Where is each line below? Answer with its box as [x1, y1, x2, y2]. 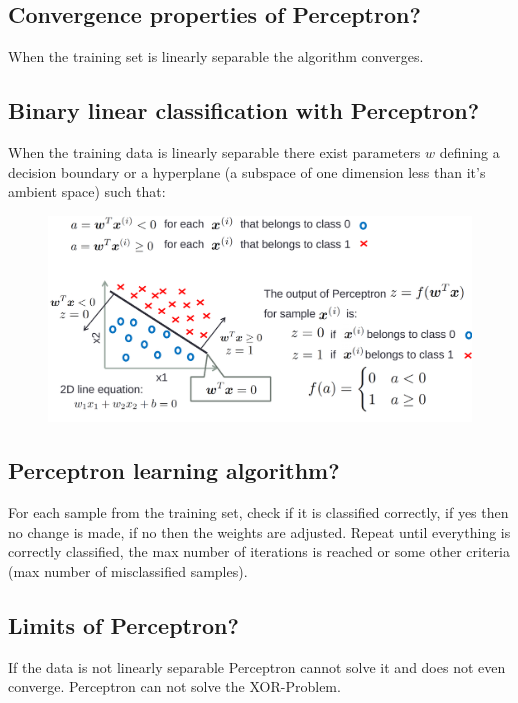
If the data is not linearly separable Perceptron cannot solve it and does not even [8, 656, 506, 677]
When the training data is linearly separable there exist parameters [8, 142, 421, 162]
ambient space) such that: [8, 181, 166, 202]
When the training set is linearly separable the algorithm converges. [8, 46, 424, 67]
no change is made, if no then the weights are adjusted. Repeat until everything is [8, 521, 511, 542]
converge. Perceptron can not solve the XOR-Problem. [8, 676, 341, 697]
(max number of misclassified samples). [8, 560, 248, 581]
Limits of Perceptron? [8, 609, 239, 640]
